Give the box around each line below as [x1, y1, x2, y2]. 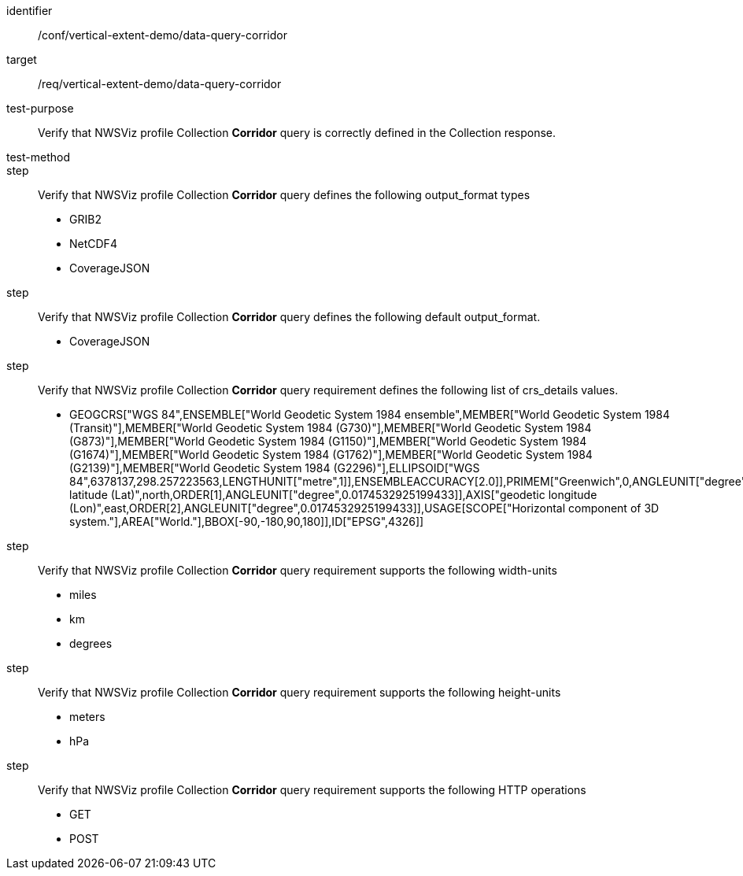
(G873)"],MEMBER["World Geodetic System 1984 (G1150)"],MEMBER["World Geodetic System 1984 [69, 434, 587, 448]
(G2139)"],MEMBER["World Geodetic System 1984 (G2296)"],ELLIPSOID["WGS [69, 461, 480, 475]
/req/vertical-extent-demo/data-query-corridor [38, 77, 282, 91]
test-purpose [6, 102, 74, 115]
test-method [6, 150, 70, 164]
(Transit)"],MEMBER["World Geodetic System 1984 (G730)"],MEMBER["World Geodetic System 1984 [69, 421, 592, 434]
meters [69, 710, 105, 723]
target [6, 53, 37, 66]
